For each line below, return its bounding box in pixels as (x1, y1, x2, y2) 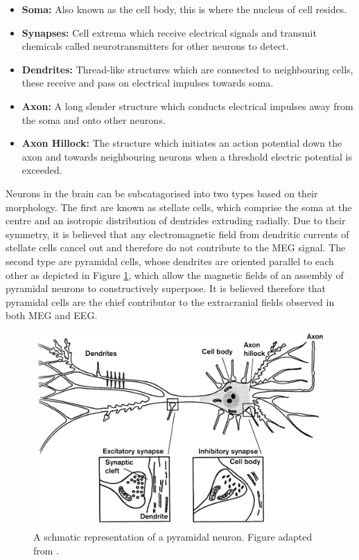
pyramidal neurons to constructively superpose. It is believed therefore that (6, 281, 326, 296)
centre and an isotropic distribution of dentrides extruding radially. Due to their (6, 213, 346, 228)
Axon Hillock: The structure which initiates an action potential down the (21, 136, 342, 150)
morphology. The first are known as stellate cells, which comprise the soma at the (6, 199, 352, 214)
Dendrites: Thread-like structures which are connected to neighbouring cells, (21, 62, 353, 76)
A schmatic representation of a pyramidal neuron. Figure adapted (33, 530, 313, 544)
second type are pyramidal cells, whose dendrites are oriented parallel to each (6, 253, 334, 268)
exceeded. (21, 163, 62, 177)
